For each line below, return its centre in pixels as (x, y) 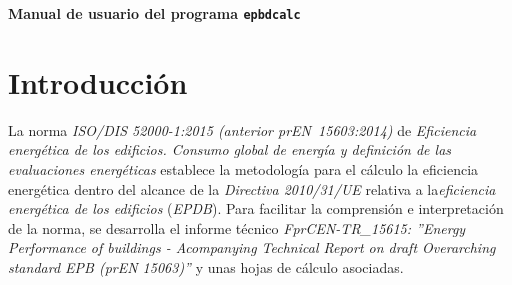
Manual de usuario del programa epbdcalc (154, 13)
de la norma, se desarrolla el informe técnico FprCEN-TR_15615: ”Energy (237, 227)
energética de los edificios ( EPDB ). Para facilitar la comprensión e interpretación (256, 208)
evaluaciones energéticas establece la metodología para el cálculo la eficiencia (243, 168)
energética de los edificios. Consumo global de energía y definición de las (230, 149)
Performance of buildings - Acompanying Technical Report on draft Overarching (252, 247)
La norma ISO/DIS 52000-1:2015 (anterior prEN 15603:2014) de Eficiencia (242, 129)
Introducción (98, 81)
